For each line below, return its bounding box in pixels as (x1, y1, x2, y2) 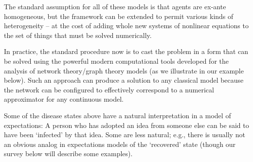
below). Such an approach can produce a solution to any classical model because (4, 75, 244, 85)
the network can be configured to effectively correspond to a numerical (4, 84, 214, 94)
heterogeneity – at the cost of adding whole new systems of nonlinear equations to (4, 20, 249, 31)
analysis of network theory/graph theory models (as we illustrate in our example (4, 65, 244, 75)
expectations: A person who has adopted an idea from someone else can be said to (4, 120, 249, 130)
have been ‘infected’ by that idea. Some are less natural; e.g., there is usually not (4, 129, 245, 140)
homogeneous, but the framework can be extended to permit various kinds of (4, 11, 234, 21)
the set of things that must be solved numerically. (4, 30, 152, 40)
